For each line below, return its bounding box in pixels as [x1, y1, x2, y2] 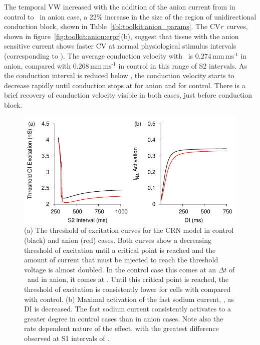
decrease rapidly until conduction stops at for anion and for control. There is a [4, 80, 245, 90]
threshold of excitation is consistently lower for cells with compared [24, 283, 231, 294]
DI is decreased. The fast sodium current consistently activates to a [24, 303, 231, 314]
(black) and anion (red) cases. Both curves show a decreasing [24, 235, 211, 245]
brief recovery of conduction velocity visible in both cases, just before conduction [4, 90, 252, 100]
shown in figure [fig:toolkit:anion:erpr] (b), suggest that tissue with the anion [4, 31, 239, 41]
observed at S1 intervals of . [24, 332, 110, 343]
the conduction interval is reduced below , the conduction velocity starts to [4, 70, 234, 81]
